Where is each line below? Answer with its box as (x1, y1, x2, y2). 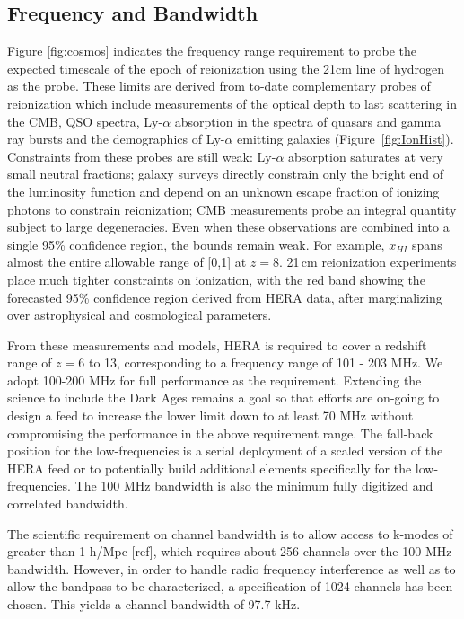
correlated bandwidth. (7, 494, 128, 513)
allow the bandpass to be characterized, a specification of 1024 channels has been (7, 577, 453, 596)
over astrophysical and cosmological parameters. (7, 305, 272, 324)
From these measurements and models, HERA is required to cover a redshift (7, 335, 427, 354)
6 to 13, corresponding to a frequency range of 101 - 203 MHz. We (78, 353, 443, 372)
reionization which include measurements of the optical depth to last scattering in (7, 93, 457, 112)
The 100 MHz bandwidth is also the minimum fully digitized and (74, 476, 433, 495)
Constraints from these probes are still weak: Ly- (7, 146, 276, 165)
